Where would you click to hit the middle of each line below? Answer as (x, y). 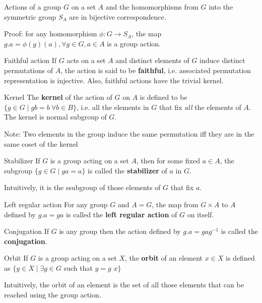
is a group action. (134, 43)
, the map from (175, 204)
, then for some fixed (168, 161)
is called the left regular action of (122, 214)
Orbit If (16, 258)
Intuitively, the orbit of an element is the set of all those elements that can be (124, 285)
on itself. (201, 214)
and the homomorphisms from (152, 7)
